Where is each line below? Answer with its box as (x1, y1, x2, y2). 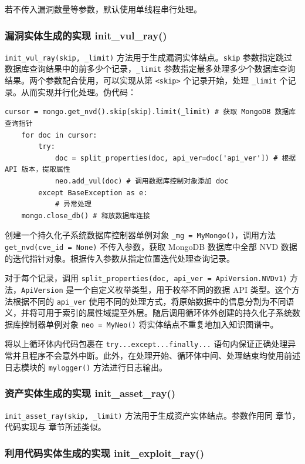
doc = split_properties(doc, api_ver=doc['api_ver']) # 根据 (55, 153, 296, 162)
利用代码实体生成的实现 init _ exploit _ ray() (5, 445, 204, 460)
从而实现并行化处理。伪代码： (21, 85, 136, 98)
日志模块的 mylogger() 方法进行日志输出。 (5, 360, 167, 373)
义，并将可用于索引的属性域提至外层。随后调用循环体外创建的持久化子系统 (5, 306, 292, 319)
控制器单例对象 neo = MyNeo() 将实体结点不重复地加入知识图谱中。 (21, 318, 279, 330)
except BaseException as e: (38, 188, 148, 197)
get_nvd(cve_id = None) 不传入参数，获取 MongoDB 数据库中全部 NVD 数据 (5, 240, 297, 252)
